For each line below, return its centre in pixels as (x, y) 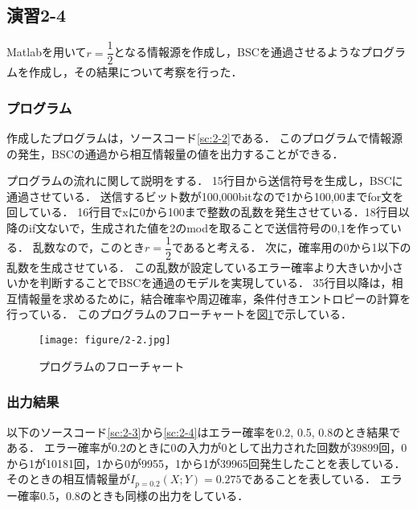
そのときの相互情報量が (68, 479)
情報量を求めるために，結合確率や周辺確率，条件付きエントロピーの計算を (214, 298)
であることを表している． (309, 479)
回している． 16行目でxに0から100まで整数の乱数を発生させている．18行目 (202, 212)
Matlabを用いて (47, 52)
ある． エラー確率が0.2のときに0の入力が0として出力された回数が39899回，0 (207, 447)
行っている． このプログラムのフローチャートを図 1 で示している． (179, 314)
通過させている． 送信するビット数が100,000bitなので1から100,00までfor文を (205, 196)
